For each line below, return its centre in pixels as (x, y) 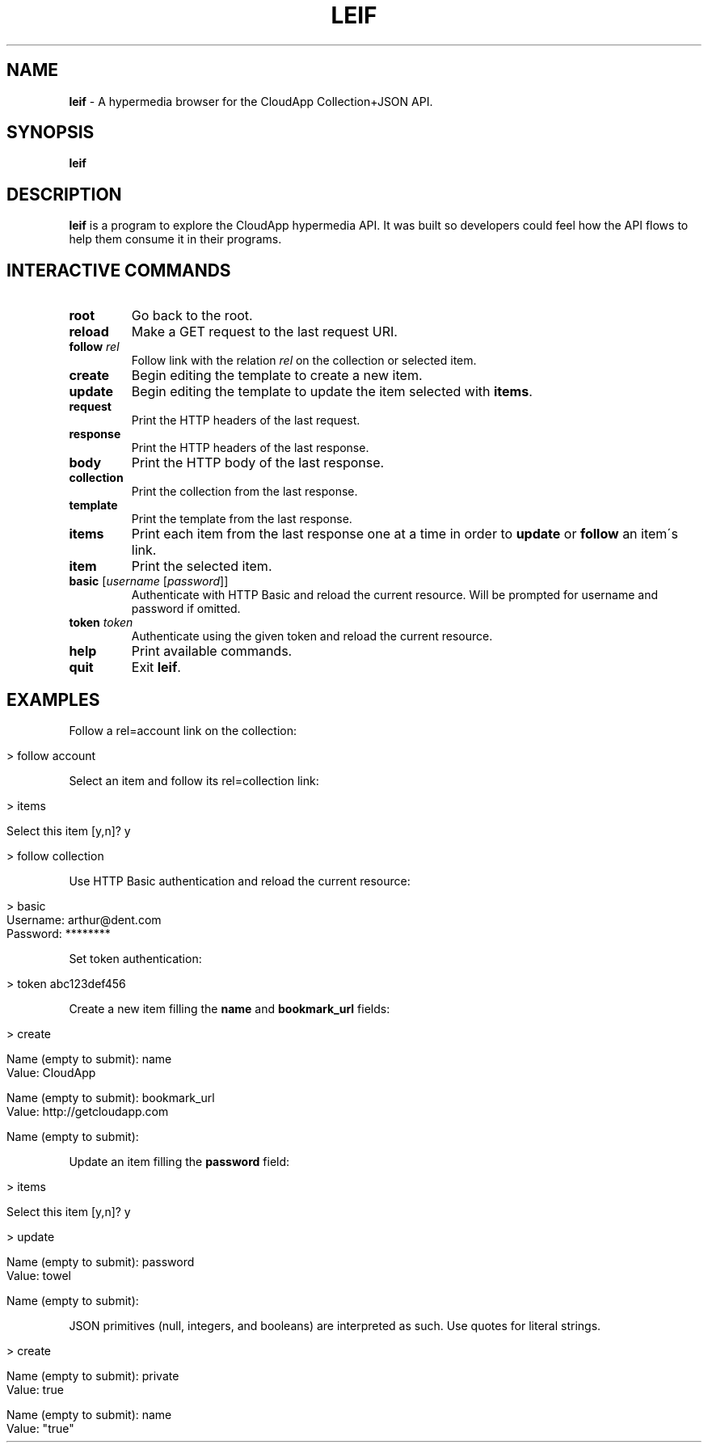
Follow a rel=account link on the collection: (183, 730)
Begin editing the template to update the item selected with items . (332, 392)
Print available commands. (212, 651)
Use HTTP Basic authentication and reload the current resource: (240, 881)
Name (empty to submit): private (93, 1375)
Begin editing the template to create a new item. (277, 376)
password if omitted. (186, 609)
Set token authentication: (135, 958)
